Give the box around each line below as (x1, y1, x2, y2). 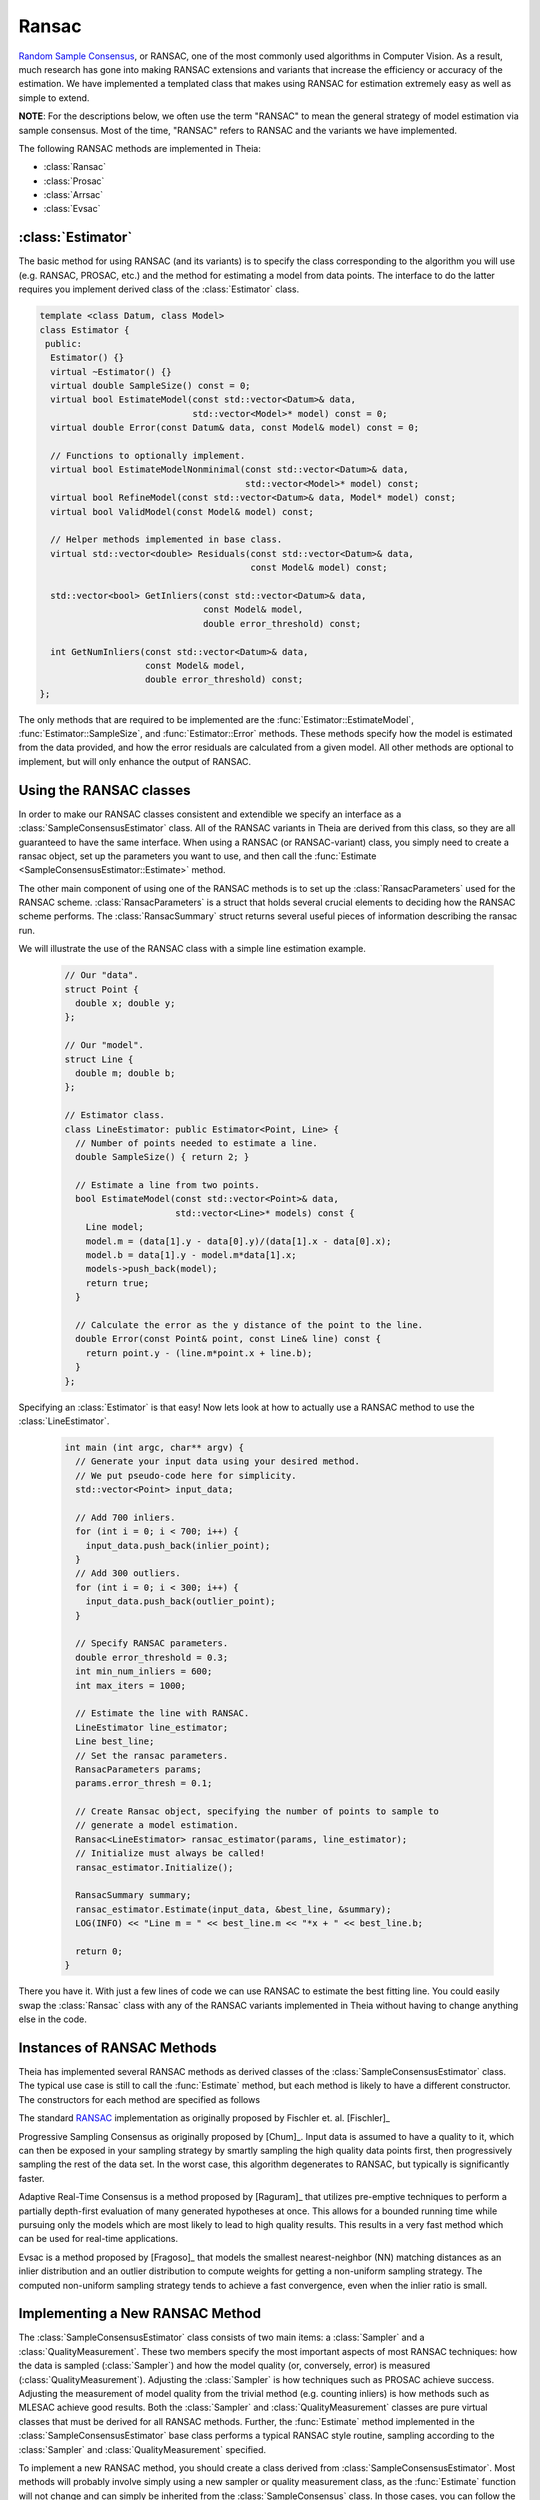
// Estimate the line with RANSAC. (75, 1708, 250, 1719)
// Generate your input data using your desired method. (75, 1456, 360, 1467)
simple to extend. (18, 91, 90, 104)
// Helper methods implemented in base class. (50, 534, 283, 545)
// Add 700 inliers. (75, 1511, 176, 1523)
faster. (18, 2172, 45, 2184)
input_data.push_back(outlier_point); (85, 1596, 276, 1607)
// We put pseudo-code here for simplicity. (75, 1470, 297, 1481)
